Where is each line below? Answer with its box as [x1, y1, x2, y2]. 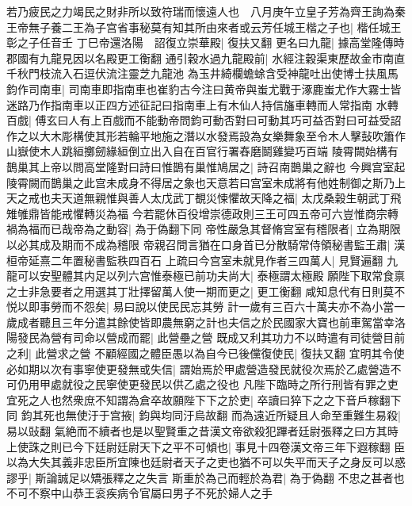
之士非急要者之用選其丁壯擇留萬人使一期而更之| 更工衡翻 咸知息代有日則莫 [6, 282, 395, 299]
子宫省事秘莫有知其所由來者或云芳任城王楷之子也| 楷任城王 [94, 18, 402, 35]
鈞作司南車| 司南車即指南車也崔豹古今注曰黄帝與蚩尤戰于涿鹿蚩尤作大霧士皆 [6, 80, 402, 97]
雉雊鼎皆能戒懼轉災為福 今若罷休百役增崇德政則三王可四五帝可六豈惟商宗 [6, 205, 387, 221]
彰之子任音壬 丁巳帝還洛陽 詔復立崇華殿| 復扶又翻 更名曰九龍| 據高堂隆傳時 [6, 34, 405, 51]
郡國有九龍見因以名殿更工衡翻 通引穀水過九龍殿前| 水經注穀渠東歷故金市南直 [6, 49, 406, 66]
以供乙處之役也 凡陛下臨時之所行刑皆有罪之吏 [161, 376, 399, 393]
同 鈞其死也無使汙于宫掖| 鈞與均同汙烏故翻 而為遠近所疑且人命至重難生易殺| [6, 407, 401, 424]
